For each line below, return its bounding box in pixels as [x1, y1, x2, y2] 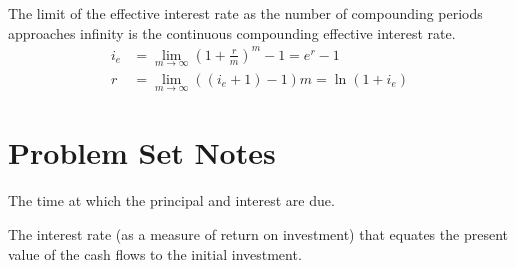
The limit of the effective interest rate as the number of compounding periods [8, 3, 483, 23]
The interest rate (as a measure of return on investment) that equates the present [8, 223, 508, 244]
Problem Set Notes [8, 132, 276, 173]
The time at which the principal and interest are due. [8, 190, 335, 211]
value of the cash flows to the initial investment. [8, 243, 302, 264]
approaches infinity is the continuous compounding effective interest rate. [8, 22, 456, 43]
